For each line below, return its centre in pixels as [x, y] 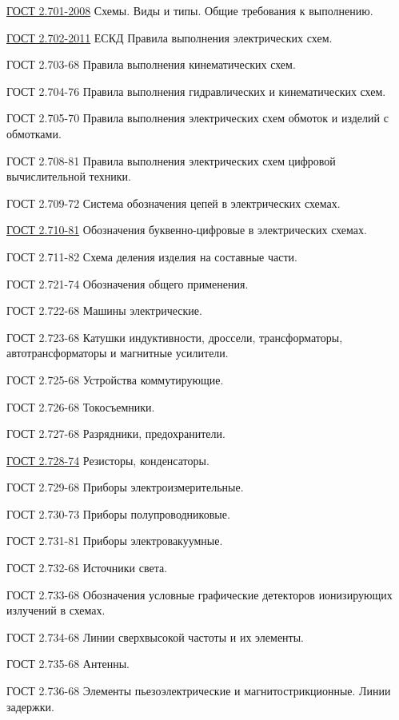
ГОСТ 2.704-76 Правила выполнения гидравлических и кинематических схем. [196, 91]
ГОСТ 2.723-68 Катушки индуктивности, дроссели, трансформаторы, [175, 337]
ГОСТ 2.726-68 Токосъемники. [81, 406]
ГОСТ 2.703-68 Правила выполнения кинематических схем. [151, 64]
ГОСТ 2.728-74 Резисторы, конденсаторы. [108, 460]
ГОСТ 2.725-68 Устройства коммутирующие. [115, 379]
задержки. [30, 706]
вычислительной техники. [69, 176]
